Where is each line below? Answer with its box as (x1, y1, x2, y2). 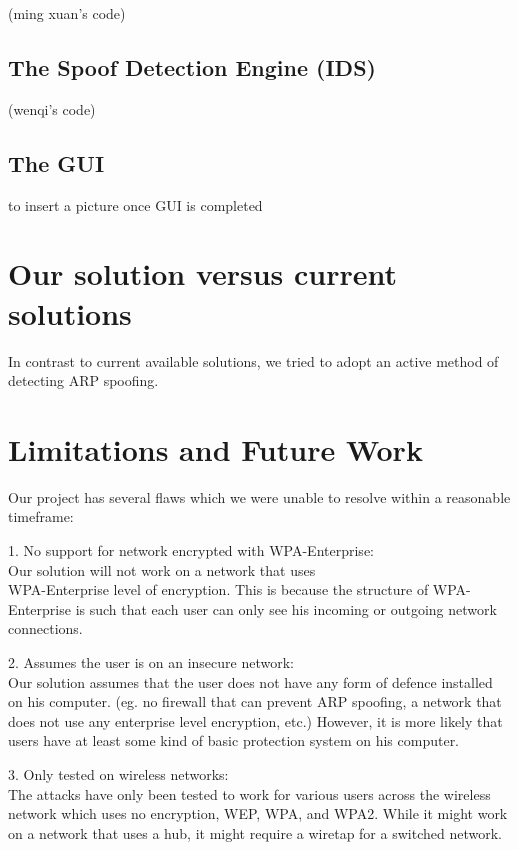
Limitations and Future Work (8, 428, 423, 469)
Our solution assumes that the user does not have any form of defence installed (8, 671, 493, 692)
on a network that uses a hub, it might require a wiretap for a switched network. (8, 822, 502, 843)
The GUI (8, 147, 105, 178)
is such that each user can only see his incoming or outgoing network (75, 598, 497, 619)
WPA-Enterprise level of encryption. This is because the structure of (8, 579, 429, 600)
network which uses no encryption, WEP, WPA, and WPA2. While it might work (8, 803, 508, 824)
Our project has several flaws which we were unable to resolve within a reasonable (8, 486, 511, 507)
